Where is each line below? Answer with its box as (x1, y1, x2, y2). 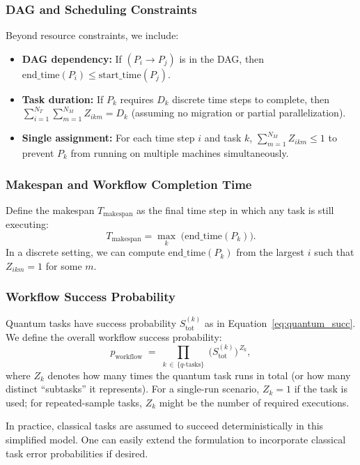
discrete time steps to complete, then (172, 91, 330, 106)
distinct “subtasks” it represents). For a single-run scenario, (6, 381, 260, 396)
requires (120, 91, 154, 106)
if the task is (294, 381, 348, 396)
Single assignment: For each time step (22, 130, 195, 145)
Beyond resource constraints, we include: (6, 28, 179, 43)
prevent (22, 146, 54, 160)
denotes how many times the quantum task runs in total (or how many (47, 367, 351, 382)
